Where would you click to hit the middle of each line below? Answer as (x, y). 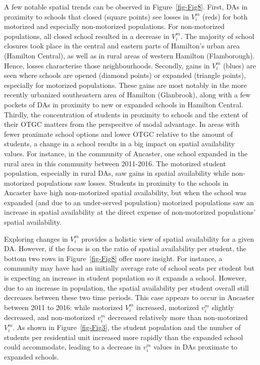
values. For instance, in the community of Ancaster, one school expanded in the (126, 153)
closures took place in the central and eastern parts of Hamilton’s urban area (122, 46)
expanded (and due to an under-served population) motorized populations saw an (129, 202)
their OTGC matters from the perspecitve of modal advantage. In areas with (122, 124)
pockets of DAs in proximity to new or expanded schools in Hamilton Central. (124, 104)
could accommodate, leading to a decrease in (72, 347)
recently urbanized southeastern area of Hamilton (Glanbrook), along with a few (127, 95)
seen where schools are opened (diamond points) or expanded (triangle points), (125, 75)
